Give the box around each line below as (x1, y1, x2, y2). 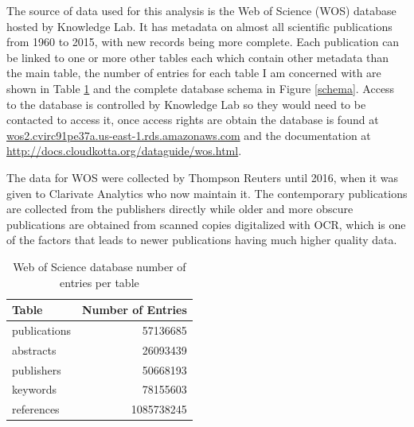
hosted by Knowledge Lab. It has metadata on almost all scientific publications (6, 17, 393, 34)
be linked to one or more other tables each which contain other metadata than (6, 49, 389, 65)
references (12, 401, 60, 417)
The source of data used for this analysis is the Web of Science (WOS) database (6, 2, 396, 18)
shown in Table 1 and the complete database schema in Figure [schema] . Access (6, 80, 395, 96)
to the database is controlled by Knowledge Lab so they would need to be (6, 95, 366, 112)
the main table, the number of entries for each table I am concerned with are (6, 64, 381, 81)
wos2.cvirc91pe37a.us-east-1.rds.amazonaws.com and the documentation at (6, 126, 371, 143)
